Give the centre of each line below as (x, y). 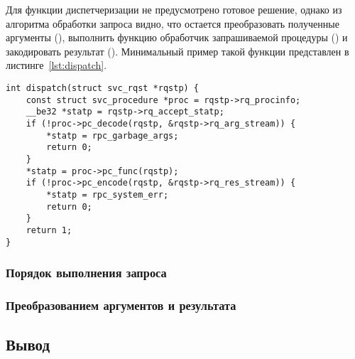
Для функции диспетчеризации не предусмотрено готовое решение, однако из (174, 9)
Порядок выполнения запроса (86, 273)
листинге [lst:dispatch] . (56, 65)
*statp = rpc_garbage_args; (113, 135)
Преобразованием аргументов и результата (121, 305)
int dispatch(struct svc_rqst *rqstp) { (103, 88)
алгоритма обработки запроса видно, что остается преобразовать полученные (173, 23)
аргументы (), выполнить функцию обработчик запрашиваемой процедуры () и (177, 37)
